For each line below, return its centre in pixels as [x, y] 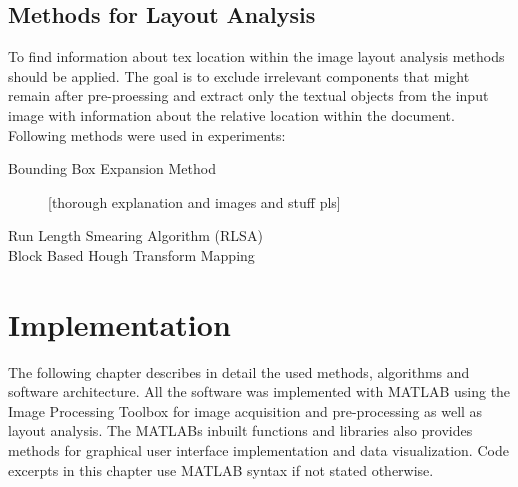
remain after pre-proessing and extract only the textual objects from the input [248, 95]
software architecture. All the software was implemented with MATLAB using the [259, 391]
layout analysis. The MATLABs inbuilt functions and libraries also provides [240, 430]
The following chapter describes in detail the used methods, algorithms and [239, 371]
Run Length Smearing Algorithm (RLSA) [135, 235]
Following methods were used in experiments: [147, 134]
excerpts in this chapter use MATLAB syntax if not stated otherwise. [221, 469]
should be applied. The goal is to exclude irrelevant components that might [239, 75]
